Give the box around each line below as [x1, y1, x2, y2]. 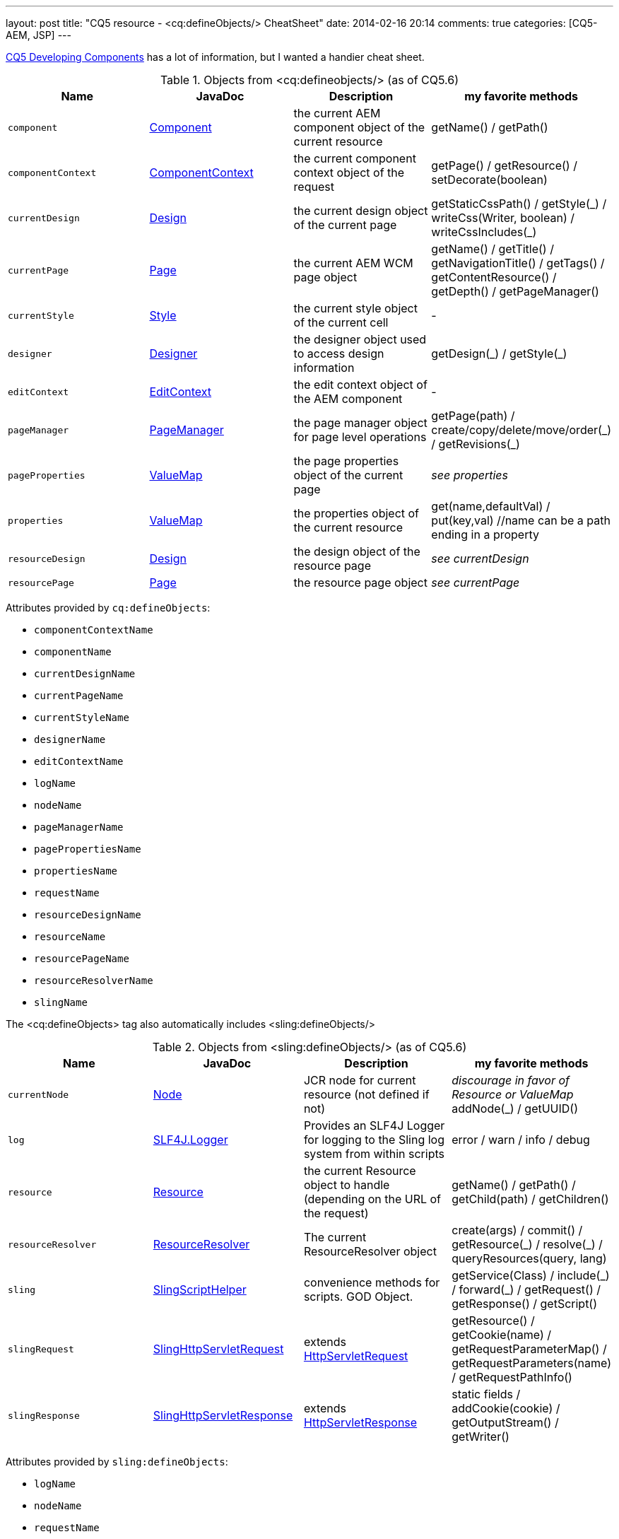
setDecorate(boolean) [431, 172, 548, 187]
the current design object [293, 204, 428, 218]
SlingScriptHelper [153, 1282, 247, 1297]
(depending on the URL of [303, 1192, 442, 1206]
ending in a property [431, 527, 539, 542]
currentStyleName [34, 712, 129, 723]
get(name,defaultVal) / [431, 499, 550, 513]
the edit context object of [293, 378, 428, 392]
